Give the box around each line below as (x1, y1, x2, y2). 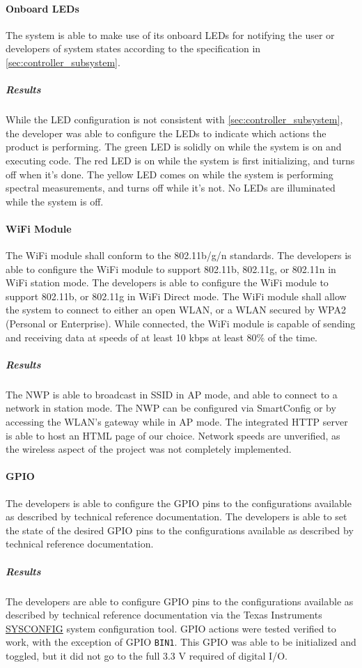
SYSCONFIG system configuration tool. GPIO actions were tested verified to (6, 621, 336, 635)
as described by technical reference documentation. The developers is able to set (6, 509, 347, 524)
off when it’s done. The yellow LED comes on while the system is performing (6, 166, 333, 181)
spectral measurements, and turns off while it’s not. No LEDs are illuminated (6, 180, 336, 195)
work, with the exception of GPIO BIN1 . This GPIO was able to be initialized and (6, 635, 356, 649)
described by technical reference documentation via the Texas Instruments (6, 607, 322, 622)
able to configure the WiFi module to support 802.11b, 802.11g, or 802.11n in (6, 261, 336, 276)
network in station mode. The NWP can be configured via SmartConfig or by (6, 401, 336, 415)
